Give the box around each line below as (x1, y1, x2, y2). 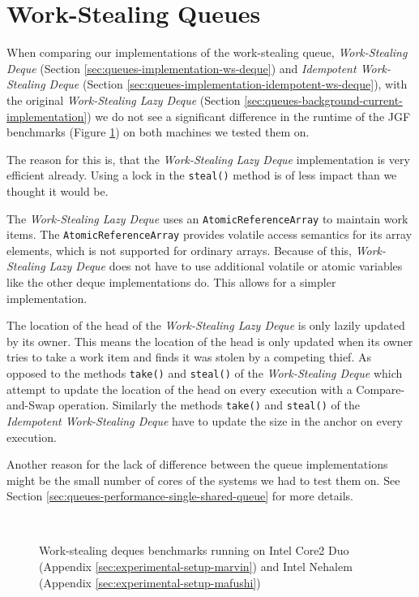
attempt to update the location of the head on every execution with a (6, 380, 353, 397)
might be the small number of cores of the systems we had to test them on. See (6, 471, 400, 488)
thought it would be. (6, 182, 109, 199)
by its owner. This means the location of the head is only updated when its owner (6, 332, 413, 349)
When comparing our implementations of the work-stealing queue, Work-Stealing (6, 44, 408, 61)
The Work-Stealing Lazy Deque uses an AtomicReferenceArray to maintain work (6, 210, 408, 227)
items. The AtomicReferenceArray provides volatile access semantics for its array (6, 226, 413, 243)
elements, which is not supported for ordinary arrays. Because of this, (6, 241, 352, 258)
